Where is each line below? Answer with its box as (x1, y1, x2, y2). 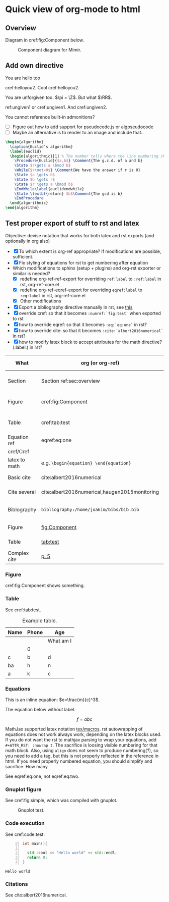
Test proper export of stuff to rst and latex (5, 219, 139, 228)
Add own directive (5, 62, 64, 70)
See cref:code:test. (5, 831, 45, 837)
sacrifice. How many (5, 763, 48, 769)
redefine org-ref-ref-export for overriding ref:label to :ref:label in (20, 276, 161, 282)
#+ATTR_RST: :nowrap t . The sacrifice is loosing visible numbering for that (5, 742, 157, 748)
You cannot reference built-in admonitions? (5, 114, 95, 120)
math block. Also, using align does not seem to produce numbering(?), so (5, 747, 158, 753)
